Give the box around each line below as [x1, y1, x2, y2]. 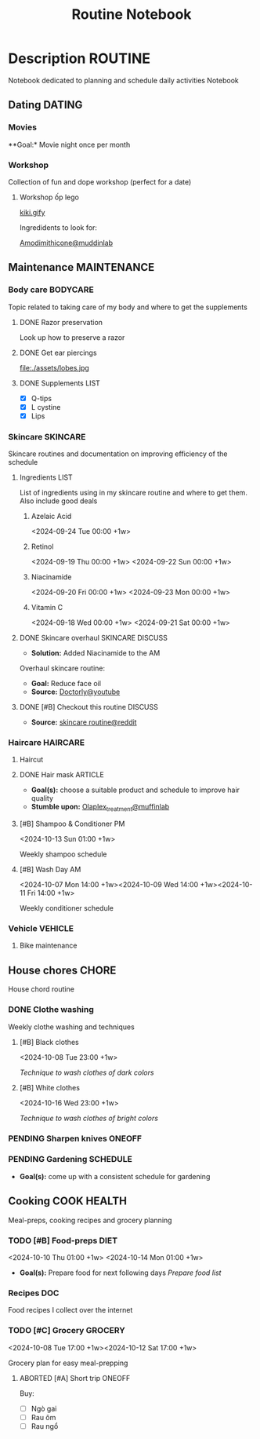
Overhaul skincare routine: [19, 663, 106, 673]
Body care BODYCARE [8, 284, 94, 295]
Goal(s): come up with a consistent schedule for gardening [19, 1171, 211, 1181]
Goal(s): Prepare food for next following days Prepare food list [19, 1268, 222, 1277]
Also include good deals [19, 496, 98, 506]
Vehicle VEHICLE [8, 923, 74, 934]
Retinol [31, 542, 54, 551]
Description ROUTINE [8, 49, 151, 68]
